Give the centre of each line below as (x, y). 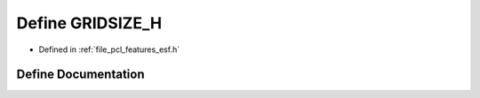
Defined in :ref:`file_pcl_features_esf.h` (109, 49)
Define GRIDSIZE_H (89, 23)
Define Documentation (80, 75)
